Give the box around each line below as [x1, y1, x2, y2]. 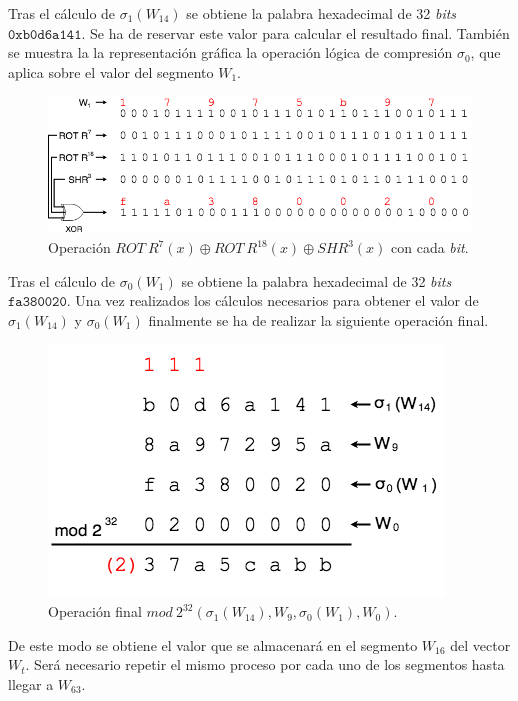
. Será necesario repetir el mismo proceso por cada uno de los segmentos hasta [25, 654, 505, 675]
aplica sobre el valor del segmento [8, 61, 214, 82]
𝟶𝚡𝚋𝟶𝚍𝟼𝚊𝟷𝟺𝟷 [8, 27, 82, 42]
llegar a [8, 673, 54, 694]
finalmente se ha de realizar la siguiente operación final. [148, 309, 489, 330]
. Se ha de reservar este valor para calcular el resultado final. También [81, 22, 510, 43]
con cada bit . [391, 237, 469, 258]
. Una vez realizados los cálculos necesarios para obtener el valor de [66, 290, 479, 311]
